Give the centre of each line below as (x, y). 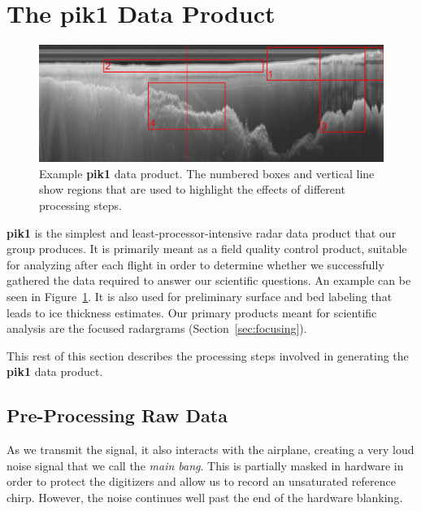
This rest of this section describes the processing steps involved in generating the (208, 355)
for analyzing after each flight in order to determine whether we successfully (195, 264)
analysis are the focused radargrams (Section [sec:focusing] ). (157, 328)
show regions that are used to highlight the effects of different (192, 189)
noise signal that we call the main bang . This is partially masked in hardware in (205, 465)
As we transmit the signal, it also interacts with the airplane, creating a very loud (210, 450)
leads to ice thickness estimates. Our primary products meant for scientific (192, 312)
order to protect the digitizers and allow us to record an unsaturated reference (201, 481)
